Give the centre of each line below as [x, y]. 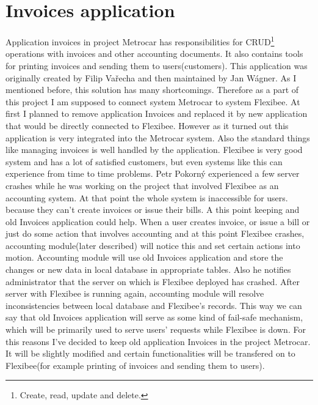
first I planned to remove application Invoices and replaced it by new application [157, 113]
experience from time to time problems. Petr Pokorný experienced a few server [153, 173]
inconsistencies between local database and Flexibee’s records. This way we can [154, 305]
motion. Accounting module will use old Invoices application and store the [144, 257]
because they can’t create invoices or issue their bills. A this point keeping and [153, 210]
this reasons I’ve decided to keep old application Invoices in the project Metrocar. [158, 341]
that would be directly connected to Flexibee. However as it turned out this [147, 125]
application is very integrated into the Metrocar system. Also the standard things [158, 137]
